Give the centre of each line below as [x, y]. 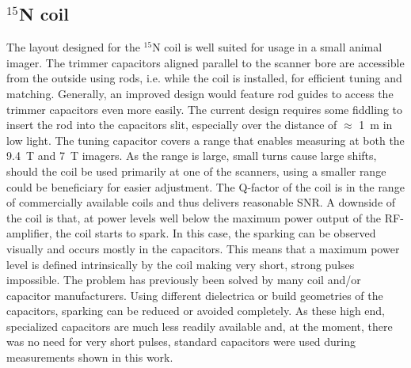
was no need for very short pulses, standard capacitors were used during [181, 341]
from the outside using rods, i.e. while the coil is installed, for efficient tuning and [204, 78]
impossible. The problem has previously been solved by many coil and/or [184, 280]
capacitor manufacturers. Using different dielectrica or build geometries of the [195, 295]
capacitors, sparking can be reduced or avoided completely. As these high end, [196, 311]
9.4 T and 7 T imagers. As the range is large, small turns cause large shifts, [192, 156]
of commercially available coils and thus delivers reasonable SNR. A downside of [201, 202]
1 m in [376, 125]
